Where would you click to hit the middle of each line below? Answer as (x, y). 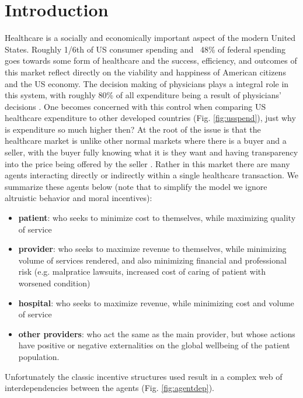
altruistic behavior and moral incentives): (79, 198)
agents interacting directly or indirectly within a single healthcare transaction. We (151, 175)
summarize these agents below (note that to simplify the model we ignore (136, 186)
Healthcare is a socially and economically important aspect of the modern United (150, 38)
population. (39, 356)
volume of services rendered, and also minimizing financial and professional (152, 260)
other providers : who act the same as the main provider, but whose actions (157, 333)
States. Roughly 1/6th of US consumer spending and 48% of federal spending (145, 49)
